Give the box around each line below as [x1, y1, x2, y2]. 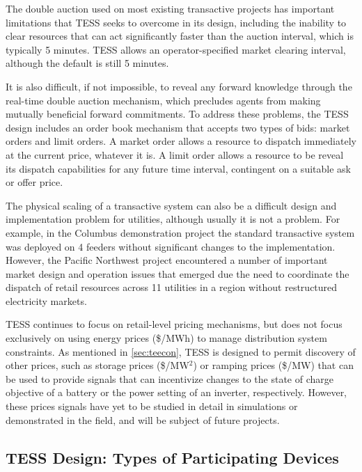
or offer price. [6, 175, 63, 189]
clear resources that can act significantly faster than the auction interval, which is [6, 29, 354, 43]
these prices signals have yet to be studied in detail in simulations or [6, 399, 298, 414]
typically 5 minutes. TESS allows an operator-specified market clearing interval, [6, 42, 346, 56]
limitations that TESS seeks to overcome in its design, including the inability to [6, 15, 347, 29]
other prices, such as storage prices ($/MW [6, 358, 189, 372]
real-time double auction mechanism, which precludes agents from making [6, 93, 321, 107]
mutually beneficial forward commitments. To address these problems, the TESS [6, 107, 349, 121]
